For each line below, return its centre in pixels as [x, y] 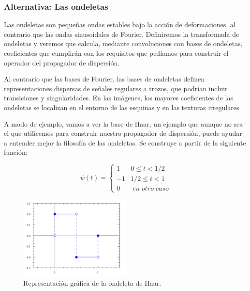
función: [16, 152]
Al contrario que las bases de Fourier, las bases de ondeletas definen [104, 79]
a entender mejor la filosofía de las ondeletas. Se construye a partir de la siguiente [125, 142]
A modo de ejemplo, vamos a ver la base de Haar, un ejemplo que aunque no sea [124, 123]
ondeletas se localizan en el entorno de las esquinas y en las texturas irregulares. [123, 107]
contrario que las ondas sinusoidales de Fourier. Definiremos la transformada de [122, 34]
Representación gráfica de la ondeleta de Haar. [92, 283]
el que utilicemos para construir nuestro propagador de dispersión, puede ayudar [123, 133]
